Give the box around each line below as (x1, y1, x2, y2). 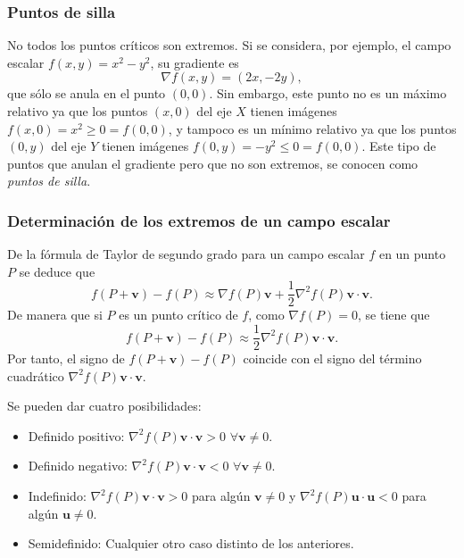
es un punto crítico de (119, 305, 238, 324)
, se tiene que (358, 305, 430, 324)
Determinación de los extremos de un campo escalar (7, 209, 391, 231)
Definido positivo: (28, 426, 125, 445)
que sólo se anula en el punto (7, 84, 166, 103)
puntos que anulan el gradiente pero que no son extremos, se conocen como (7, 154, 418, 172)
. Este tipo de (361, 137, 436, 155)
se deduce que (19, 262, 95, 280)
